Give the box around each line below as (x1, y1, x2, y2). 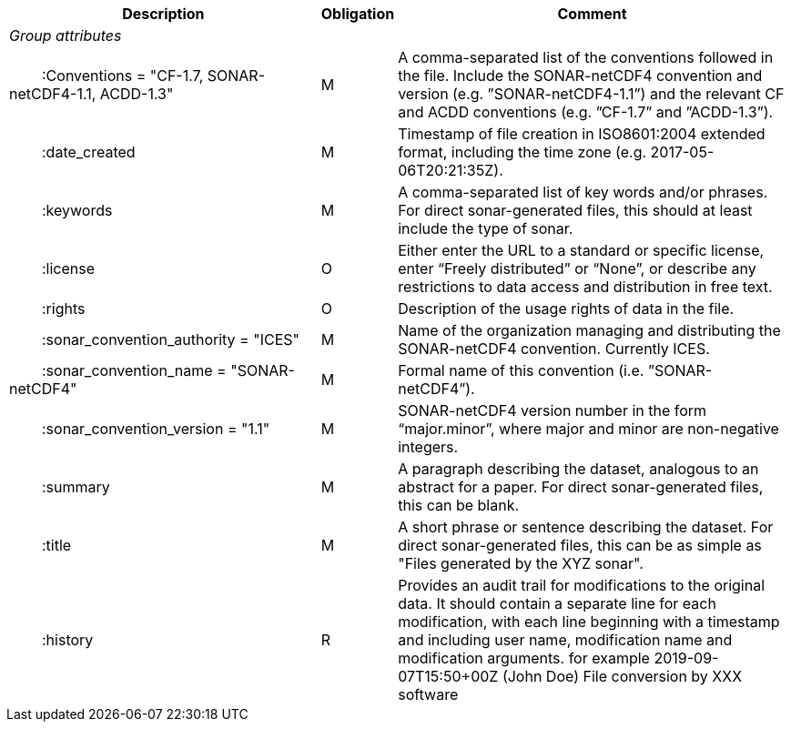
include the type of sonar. (398, 219, 573, 238)
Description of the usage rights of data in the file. (398, 299, 735, 318)
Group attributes (9, 26, 122, 45)
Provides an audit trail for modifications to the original (398, 576, 766, 594)
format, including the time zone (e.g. (398, 143, 647, 161)
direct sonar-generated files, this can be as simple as (398, 536, 762, 554)
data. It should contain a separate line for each (398, 594, 716, 613)
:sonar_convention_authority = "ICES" (42, 330, 299, 349)
